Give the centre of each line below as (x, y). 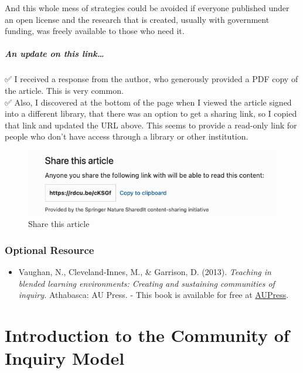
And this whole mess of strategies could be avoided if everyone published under (147, 8)
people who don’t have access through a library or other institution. (127, 136)
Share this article (59, 224)
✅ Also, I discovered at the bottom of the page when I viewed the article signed (148, 102)
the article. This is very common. (64, 90)
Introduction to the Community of (147, 335)
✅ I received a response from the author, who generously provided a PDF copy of (151, 79)
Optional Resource (50, 250)
